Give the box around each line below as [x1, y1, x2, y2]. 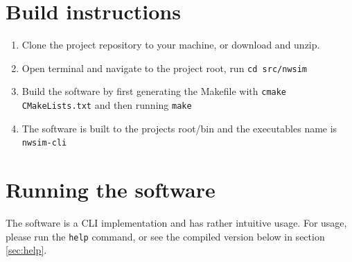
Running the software [6, 175, 215, 204]
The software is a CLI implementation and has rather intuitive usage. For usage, [6, 216, 347, 230]
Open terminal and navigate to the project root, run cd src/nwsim [21, 60, 308, 75]
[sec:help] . [6, 243, 47, 257]
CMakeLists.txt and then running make [21, 98, 192, 112]
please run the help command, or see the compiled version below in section [6, 229, 325, 243]
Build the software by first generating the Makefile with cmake [21, 84, 287, 98]
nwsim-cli [21, 138, 67, 148]
